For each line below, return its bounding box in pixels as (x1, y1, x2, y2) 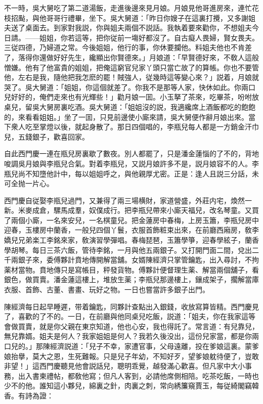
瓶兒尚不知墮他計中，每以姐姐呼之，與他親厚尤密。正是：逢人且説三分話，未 (4, 168, 259, 178)
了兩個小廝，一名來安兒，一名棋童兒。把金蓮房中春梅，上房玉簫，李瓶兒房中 (4, 214, 259, 225)
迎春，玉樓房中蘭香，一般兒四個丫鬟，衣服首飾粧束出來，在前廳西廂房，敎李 (4, 225, 259, 235)
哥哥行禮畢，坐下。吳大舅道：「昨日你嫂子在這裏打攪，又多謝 (46, 12, 248, 23)
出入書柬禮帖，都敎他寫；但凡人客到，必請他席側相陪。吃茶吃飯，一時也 (18, 370, 259, 381)
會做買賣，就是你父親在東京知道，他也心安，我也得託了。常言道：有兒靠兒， (4, 321, 259, 331)
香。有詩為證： (4, 390, 54, 400)
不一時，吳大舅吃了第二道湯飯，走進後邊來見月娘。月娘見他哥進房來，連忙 (4, 3, 252, 13)
